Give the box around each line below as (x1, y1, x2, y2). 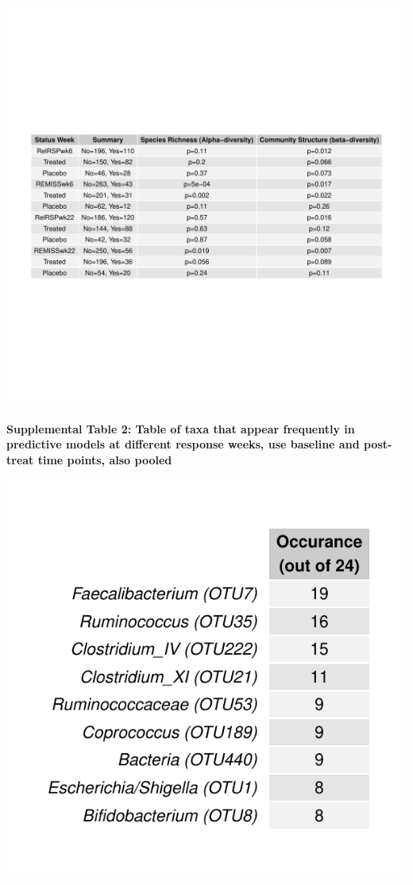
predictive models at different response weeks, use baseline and (6, 436, 360, 452)
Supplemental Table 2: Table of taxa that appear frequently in (6, 420, 355, 437)
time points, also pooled (37, 451, 172, 468)
